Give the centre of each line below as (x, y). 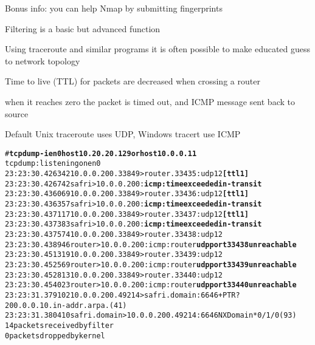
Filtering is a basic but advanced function (83, 28)
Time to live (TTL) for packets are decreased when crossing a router (133, 81)
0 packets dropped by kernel (55, 336)
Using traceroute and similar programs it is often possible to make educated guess (158, 49)
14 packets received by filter (60, 325)
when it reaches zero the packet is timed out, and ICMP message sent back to (150, 101)
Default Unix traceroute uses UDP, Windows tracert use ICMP (123, 134)
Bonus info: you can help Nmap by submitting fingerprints (114, 8)
